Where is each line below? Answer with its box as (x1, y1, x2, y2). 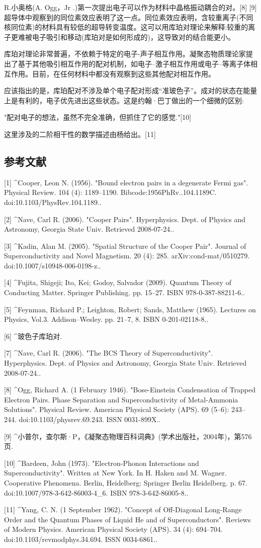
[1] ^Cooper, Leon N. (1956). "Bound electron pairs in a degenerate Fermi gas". (4, 177, 248, 187)
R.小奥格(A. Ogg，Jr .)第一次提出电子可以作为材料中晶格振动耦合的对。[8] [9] (4, 2, 257, 12)
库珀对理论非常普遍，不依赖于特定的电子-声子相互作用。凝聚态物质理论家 (4, 48, 246, 59)
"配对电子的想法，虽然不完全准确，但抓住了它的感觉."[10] (4, 112, 192, 122)
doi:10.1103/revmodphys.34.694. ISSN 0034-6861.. (4, 533, 158, 544)
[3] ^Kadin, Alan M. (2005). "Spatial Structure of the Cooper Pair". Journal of (4, 240, 246, 251)
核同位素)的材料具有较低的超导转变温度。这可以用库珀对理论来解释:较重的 (4, 22, 248, 32)
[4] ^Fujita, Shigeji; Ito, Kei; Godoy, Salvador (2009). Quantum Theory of (4, 277, 231, 288)
